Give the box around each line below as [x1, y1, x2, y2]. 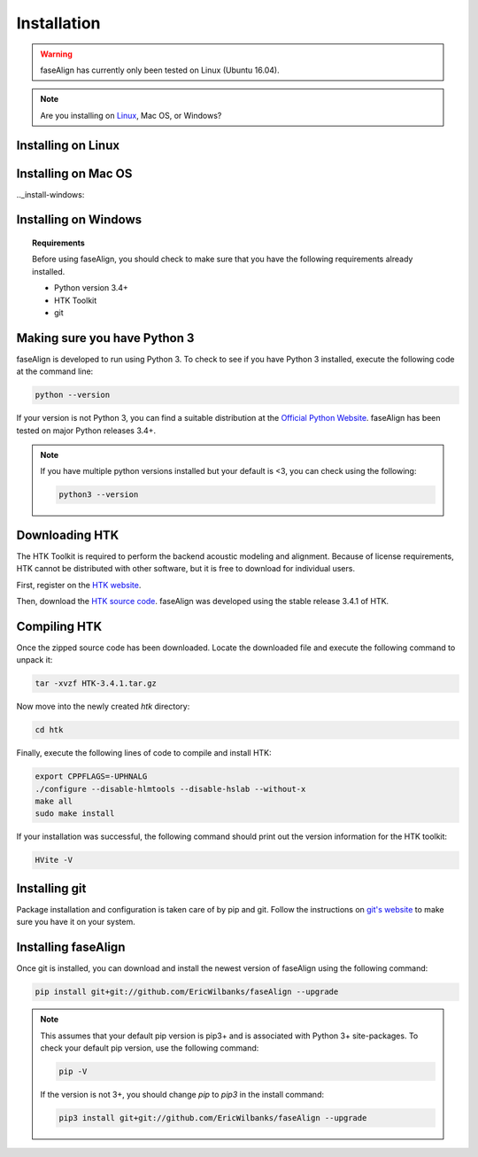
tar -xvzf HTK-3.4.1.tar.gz [35, 679, 157, 688]
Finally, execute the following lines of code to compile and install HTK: [16, 748, 272, 758]
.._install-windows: [16, 189, 85, 199]
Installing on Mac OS [16, 166, 133, 181]
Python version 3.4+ [54, 283, 128, 293]
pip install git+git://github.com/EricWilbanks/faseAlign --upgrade [35, 987, 339, 997]
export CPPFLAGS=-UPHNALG [35, 772, 148, 781]
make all [35, 796, 73, 806]
